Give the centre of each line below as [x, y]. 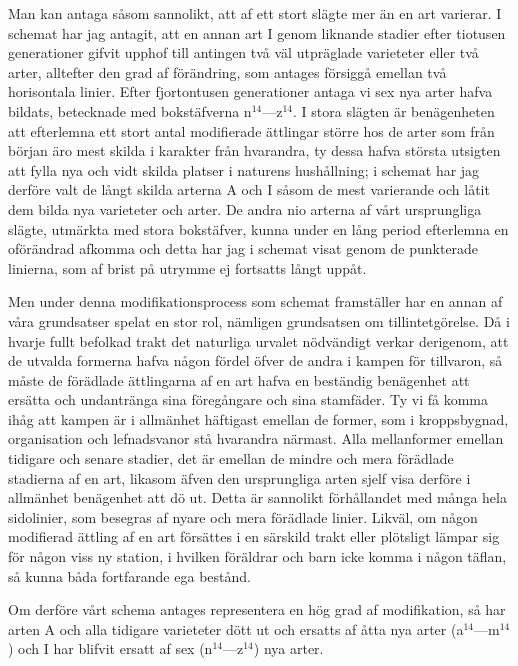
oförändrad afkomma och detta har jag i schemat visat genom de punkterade [243, 248]
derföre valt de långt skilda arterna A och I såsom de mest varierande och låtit [249, 189]
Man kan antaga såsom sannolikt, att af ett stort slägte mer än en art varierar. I [255, 13]
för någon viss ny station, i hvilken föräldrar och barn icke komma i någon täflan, [257, 556]
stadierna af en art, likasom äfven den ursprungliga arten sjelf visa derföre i [239, 477]
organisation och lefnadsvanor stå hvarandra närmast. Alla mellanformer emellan [256, 438]
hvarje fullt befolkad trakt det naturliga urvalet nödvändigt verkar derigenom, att [258, 340]
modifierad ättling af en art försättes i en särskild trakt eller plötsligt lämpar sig [254, 536]
